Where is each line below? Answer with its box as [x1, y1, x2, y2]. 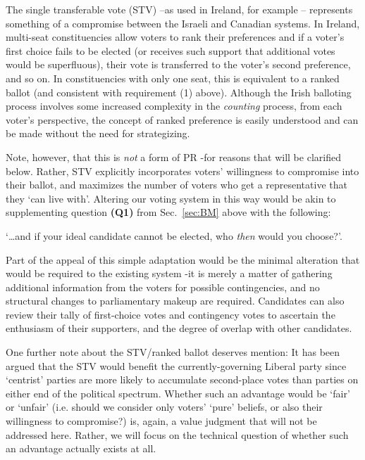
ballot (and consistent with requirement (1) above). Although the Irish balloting [6, 84, 352, 99]
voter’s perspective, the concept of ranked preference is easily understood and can [6, 112, 359, 127]
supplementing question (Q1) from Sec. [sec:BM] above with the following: [6, 205, 331, 219]
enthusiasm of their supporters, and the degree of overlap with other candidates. [6, 321, 352, 336]
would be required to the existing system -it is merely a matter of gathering [6, 266, 333, 281]
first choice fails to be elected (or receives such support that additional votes [6, 43, 335, 58]
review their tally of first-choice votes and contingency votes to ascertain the [6, 307, 335, 321]
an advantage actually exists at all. [6, 441, 156, 456]
